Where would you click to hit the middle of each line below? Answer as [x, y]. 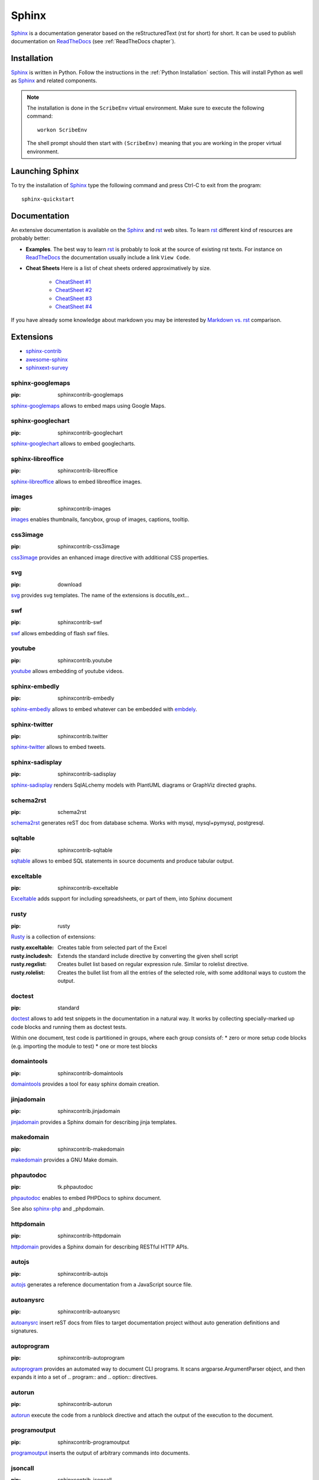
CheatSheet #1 [73, 282]
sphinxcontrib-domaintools [90, 1073]
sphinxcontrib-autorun [85, 1404]
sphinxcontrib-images [84, 509]
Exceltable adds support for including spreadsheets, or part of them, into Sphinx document [122, 899]
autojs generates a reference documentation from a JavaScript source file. [102, 1285]
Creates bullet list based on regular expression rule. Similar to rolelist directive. [153, 964]
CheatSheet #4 [74, 306]
